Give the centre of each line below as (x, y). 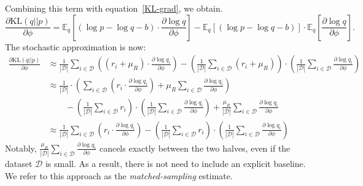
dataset (19, 164)
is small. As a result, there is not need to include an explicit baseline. (175, 164)
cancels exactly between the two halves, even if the (195, 148)
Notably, (21, 148)
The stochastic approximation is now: (76, 46)
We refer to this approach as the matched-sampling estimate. (119, 175)
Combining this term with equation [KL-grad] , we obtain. (114, 8)
